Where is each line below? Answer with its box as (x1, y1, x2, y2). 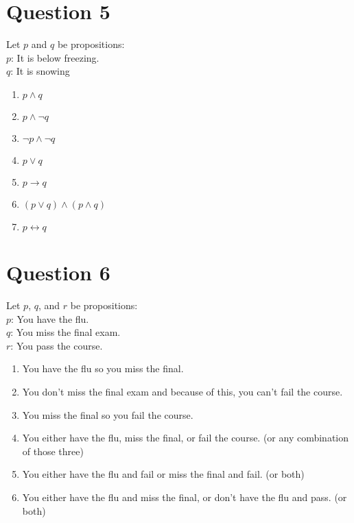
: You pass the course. (10, 338, 103, 352)
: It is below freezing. (11, 50, 99, 64)
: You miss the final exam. (10, 325, 121, 339)
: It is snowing (10, 64, 70, 78)
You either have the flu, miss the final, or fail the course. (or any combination (22, 430, 349, 445)
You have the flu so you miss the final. (22, 361, 184, 376)
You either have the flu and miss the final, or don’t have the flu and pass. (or (22, 489, 347, 504)
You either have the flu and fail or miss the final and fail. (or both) (22, 467, 305, 481)
